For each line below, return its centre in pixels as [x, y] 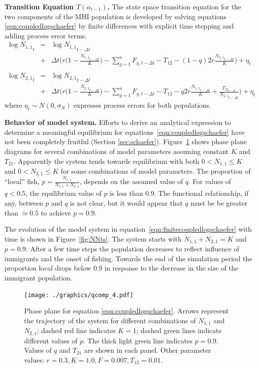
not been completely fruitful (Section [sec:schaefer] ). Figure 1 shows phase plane [126, 141]
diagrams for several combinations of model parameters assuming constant [117, 151]
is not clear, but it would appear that [126, 202]
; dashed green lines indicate [179, 330]
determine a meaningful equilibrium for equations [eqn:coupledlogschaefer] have [125, 132]
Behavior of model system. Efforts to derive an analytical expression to [118, 122]
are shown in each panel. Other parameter [147, 350]
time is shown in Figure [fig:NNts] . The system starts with [93, 238]
